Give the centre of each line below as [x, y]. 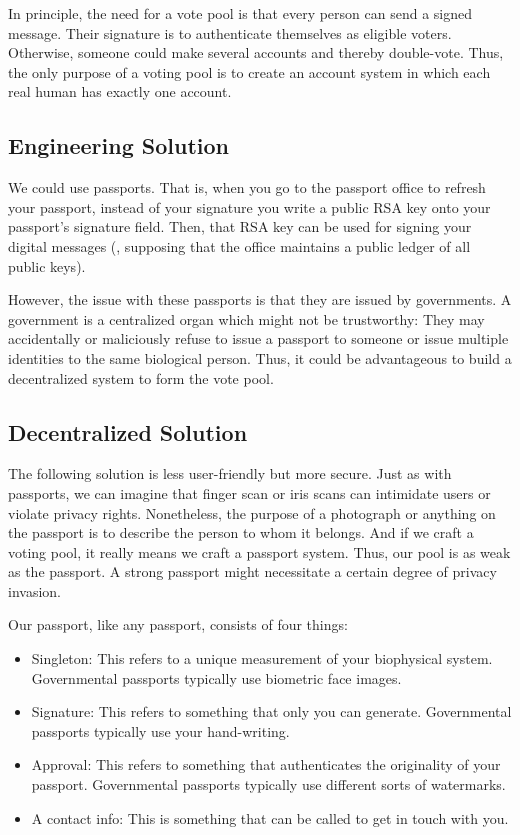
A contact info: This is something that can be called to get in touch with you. [270, 817]
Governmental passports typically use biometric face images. [216, 677]
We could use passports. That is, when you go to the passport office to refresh [247, 187]
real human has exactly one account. [120, 91]
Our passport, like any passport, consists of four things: [178, 624]
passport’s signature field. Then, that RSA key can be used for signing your [240, 226]
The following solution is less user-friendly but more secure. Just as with [230, 473]
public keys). [47, 265]
